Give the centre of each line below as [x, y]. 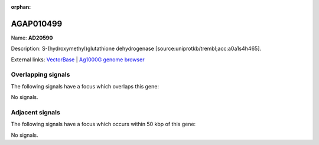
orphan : [21, 7]
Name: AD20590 [32, 38]
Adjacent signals [35, 112]
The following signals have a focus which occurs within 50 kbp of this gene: [103, 124]
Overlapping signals [40, 75]
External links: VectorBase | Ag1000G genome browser [78, 60]
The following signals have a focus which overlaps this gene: [85, 86]
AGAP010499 [37, 24]
